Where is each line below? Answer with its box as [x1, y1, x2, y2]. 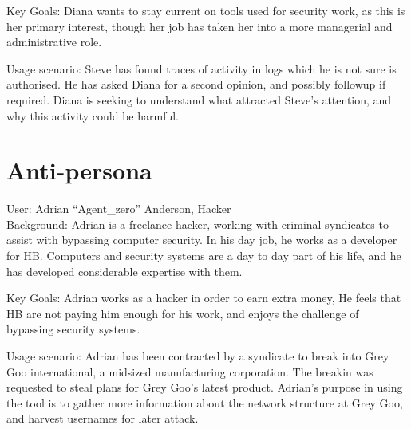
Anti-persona [6, 154, 152, 187]
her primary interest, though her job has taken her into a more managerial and [6, 18, 393, 34]
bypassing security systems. [6, 321, 140, 337]
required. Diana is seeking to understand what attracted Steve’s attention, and [6, 91, 392, 108]
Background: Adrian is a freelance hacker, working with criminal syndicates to [6, 215, 389, 232]
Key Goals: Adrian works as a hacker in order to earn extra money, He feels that [6, 289, 401, 306]
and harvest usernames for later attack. [6, 410, 199, 427]
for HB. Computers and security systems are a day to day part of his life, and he [6, 247, 401, 264]
